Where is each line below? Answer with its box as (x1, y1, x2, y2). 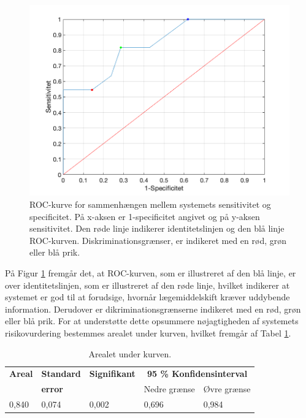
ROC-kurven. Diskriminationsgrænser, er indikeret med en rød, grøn (29, 234, 287, 246)
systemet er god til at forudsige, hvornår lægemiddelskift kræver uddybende (5, 291, 290, 303)
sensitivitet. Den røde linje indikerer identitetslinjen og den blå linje (29, 222, 285, 235)
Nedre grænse (143, 382, 195, 395)
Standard (41, 367, 81, 380)
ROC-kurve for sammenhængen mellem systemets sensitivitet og (29, 198, 271, 210)
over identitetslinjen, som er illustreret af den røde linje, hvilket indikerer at (5, 278, 290, 291)
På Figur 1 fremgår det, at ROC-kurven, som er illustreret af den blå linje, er (5, 266, 296, 279)
